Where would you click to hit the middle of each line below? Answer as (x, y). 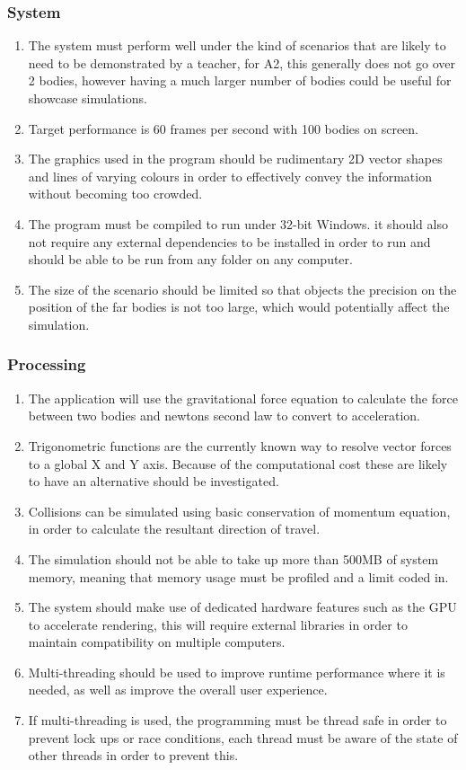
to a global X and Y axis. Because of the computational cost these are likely (238, 463)
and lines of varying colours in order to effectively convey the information (230, 176)
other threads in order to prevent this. (133, 755)
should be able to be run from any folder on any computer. (190, 259)
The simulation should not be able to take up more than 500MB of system (233, 558)
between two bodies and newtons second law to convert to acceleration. (224, 416)
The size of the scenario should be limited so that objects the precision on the (242, 289)
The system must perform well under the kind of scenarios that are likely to (237, 45)
